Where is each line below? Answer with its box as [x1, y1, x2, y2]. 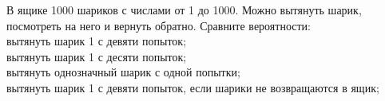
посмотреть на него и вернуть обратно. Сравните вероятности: [6, 17, 311, 33]
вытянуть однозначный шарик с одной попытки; [6, 64, 240, 80]
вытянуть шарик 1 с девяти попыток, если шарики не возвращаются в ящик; [6, 79, 379, 95]
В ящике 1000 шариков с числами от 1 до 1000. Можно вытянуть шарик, [6, 2, 362, 17]
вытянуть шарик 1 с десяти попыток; [6, 48, 187, 64]
